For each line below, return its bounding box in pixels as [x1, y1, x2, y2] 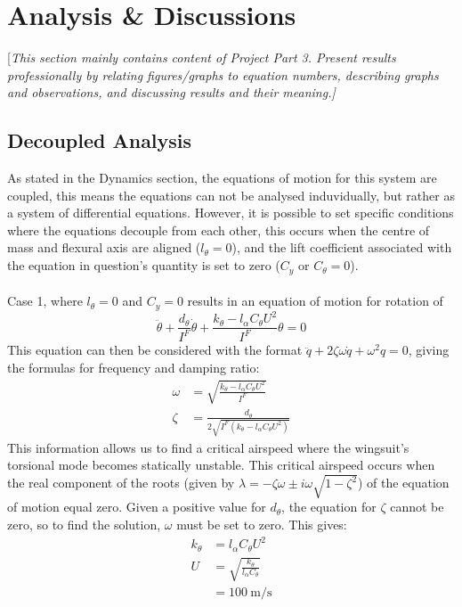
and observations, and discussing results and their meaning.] [7, 83, 336, 102]
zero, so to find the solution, [7, 515, 161, 534]
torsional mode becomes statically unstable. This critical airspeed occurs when [7, 455, 435, 474]
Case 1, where [7, 291, 83, 310]
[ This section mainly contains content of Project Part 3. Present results [7, 48, 396, 67]
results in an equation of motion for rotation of [187, 291, 443, 310]
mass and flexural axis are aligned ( [7, 238, 201, 257]
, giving [408, 340, 450, 359]
